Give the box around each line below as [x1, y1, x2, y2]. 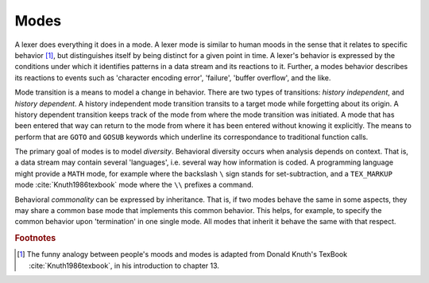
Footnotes [14, 233, 56, 244]
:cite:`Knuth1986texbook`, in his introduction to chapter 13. [29, 261, 220, 270]
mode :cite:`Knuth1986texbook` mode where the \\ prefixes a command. [14, 180, 254, 190]
